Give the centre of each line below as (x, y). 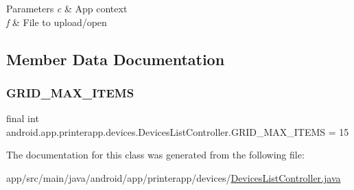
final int (23, 118)
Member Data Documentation (116, 59)
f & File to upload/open (57, 22)
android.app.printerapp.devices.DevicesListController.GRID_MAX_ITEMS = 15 (178, 131)
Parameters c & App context (67, 8)
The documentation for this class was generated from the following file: (155, 155)
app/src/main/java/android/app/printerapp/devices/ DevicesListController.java (174, 177)
